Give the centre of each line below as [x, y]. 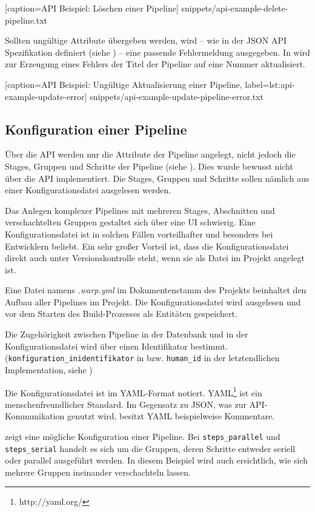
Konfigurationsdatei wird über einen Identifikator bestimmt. [116, 346]
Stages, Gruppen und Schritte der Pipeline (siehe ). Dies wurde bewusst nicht [149, 166]
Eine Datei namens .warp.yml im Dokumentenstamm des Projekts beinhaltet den [156, 290]
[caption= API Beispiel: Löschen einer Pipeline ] [92, 8]
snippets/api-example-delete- [235, 8]
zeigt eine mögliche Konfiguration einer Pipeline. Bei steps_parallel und [143, 436]
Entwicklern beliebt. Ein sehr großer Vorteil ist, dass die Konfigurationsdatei [147, 246]
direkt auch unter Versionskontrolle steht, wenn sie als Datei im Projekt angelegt [155, 258]
